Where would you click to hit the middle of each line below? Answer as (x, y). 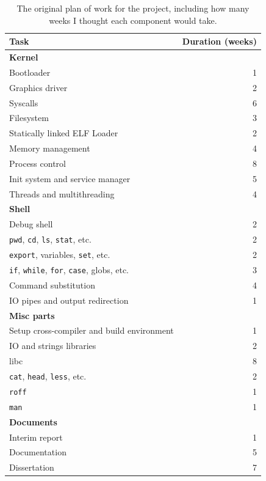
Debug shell (31, 224)
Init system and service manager (70, 178)
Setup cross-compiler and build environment (92, 330)
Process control (38, 163)
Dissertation (32, 467)
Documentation (38, 452)
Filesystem (29, 118)
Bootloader (30, 72)
